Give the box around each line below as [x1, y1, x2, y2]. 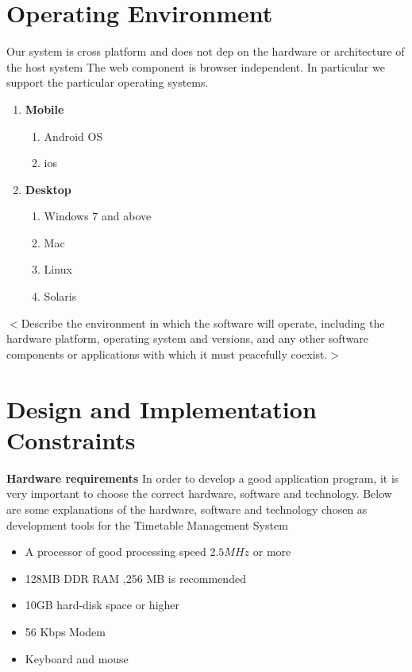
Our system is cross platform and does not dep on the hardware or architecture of [6, 43, 405, 60]
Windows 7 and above [44, 208, 152, 224]
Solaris [44, 288, 77, 305]
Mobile [25, 100, 64, 117]
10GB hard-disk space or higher [25, 596, 180, 613]
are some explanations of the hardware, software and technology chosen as [6, 500, 368, 517]
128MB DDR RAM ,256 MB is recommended [25, 569, 246, 586]
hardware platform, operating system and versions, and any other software [6, 330, 369, 347]
